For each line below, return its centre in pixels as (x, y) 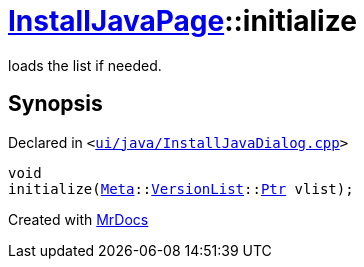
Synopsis (55, 104)
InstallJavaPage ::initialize (182, 21)
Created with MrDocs (78, 219)
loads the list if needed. (85, 65)
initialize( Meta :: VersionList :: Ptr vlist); (181, 188)
